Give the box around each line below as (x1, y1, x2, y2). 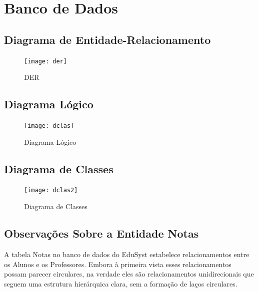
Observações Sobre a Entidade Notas (4, 226, 199, 241)
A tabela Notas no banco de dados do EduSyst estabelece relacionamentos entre (4, 249, 249, 259)
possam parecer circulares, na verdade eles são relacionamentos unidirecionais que (4, 269, 254, 279)
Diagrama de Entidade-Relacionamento (4, 31, 211, 47)
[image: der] (24, 57, 67, 65)
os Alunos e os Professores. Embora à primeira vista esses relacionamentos (4, 259, 231, 269)
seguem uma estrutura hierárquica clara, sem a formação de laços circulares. (4, 278, 237, 289)
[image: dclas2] (24, 187, 78, 194)
